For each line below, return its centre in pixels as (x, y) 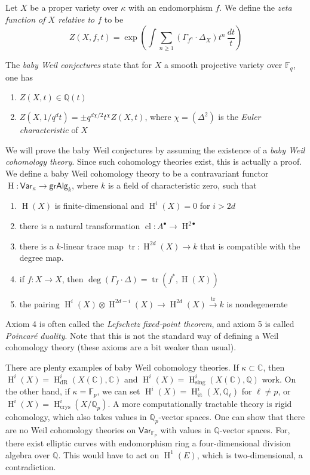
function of (25, 19)
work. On (279, 379)
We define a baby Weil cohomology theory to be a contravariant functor (137, 173)
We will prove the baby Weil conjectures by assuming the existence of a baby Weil (155, 149)
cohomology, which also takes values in (76, 416)
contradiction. (31, 466)
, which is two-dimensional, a (250, 454)
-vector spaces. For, (255, 429)
